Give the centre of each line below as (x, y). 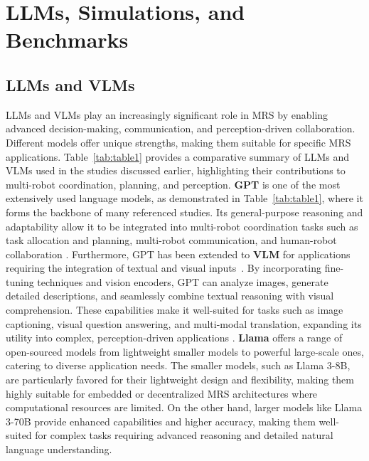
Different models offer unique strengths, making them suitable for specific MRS (178, 142)
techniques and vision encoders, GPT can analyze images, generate (183, 281)
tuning (20, 281)
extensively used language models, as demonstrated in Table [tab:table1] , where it (184, 198)
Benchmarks (67, 39)
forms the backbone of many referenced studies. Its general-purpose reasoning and (184, 212)
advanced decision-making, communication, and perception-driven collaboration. (181, 128)
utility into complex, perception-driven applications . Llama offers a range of (174, 338)
